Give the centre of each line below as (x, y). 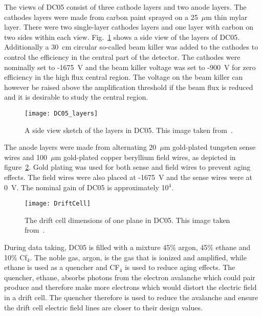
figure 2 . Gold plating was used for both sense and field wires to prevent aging (127, 167)
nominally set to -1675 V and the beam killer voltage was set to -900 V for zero (130, 67)
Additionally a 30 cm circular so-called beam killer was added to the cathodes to (131, 47)
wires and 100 (26, 157)
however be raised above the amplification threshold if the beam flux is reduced (129, 87)
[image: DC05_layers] (61, 113)
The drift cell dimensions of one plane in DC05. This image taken (127, 220)
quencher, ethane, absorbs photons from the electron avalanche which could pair (130, 277)
